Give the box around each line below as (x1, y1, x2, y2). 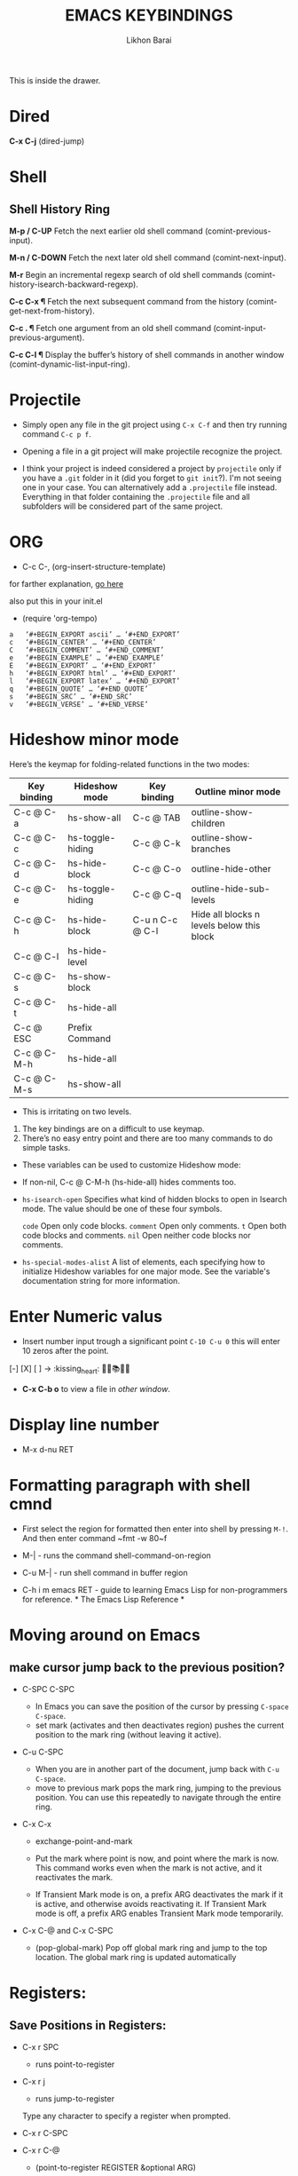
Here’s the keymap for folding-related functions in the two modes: (9, 758, 250, 769)
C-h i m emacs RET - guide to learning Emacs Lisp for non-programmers (21, 1584, 288, 1594)
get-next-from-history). (9, 305, 95, 316)
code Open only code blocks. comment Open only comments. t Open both (21, 1220, 286, 1230)
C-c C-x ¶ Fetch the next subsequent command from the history (9, 296, 245, 306)
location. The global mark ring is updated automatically (35, 1951, 237, 1962)
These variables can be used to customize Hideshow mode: (21, 1159, 241, 1170)
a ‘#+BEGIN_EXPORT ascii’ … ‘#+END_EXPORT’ (9, 629, 180, 639)
